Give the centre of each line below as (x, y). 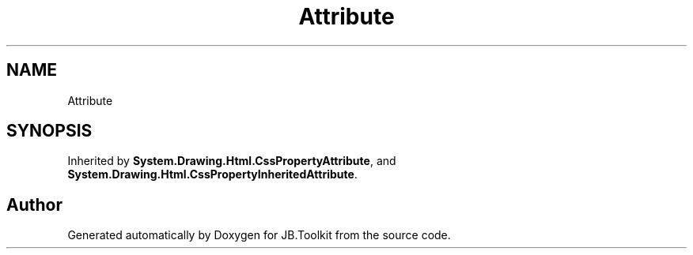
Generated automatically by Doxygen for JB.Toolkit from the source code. (259, 235)
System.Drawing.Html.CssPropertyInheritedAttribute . (212, 174)
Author (34, 204)
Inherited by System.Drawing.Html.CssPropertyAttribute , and (232, 161)
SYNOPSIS (49, 131)
